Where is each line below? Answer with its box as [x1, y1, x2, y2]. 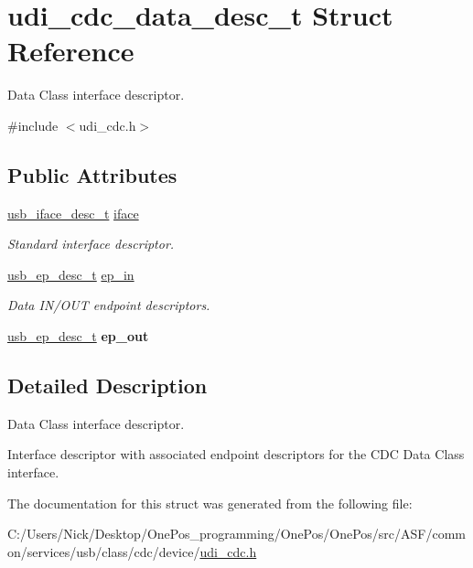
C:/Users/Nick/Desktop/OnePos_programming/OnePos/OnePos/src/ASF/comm [7, 524, 466, 543]
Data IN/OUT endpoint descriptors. [7, 295, 210, 315]
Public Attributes [7, 160, 177, 188]
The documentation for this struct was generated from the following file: [7, 493, 413, 512]
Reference [7, 32, 134, 70]
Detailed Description [7, 371, 208, 400]
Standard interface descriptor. [7, 234, 175, 253]
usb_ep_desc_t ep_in [7, 264, 134, 284]
